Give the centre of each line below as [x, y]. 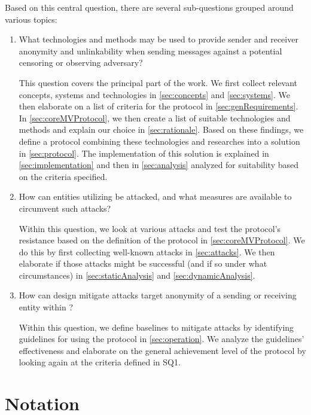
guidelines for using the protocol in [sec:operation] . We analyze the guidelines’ [161, 339]
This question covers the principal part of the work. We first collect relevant [158, 82]
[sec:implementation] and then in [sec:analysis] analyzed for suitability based [159, 165]
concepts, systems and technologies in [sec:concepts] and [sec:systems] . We [154, 94]
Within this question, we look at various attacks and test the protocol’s [150, 228]
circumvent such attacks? [65, 208]
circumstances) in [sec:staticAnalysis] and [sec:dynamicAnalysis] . [137, 275]
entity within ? [46, 307]
